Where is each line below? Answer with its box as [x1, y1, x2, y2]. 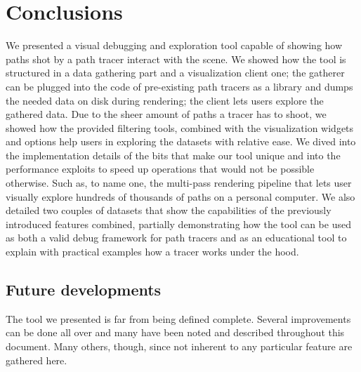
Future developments [6, 279, 162, 300]
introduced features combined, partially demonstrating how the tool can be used [6, 216, 351, 231]
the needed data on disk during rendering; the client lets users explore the [6, 93, 324, 107]
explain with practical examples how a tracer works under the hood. [6, 244, 299, 259]
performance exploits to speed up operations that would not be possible [6, 161, 315, 176]
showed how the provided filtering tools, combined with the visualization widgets [6, 120, 354, 135]
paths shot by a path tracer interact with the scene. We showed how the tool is [6, 51, 346, 66]
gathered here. [6, 352, 67, 367]
